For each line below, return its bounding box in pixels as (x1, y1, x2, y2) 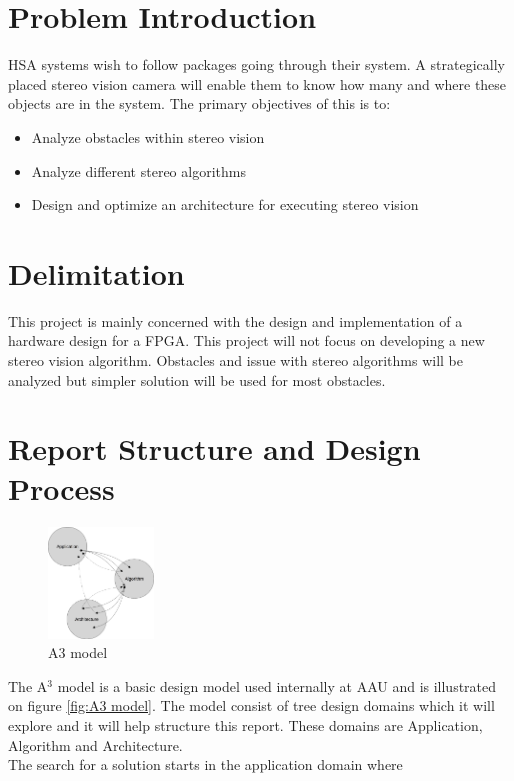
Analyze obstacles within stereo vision (31, 126, 265, 147)
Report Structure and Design (8, 428, 421, 469)
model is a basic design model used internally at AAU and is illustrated (57, 675, 497, 696)
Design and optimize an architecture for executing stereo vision (31, 194, 419, 215)
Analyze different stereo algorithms (31, 160, 246, 181)
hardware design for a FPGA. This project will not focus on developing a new (8, 330, 485, 351)
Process (8, 467, 115, 508)
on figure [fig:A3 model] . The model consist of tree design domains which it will (8, 695, 495, 716)
